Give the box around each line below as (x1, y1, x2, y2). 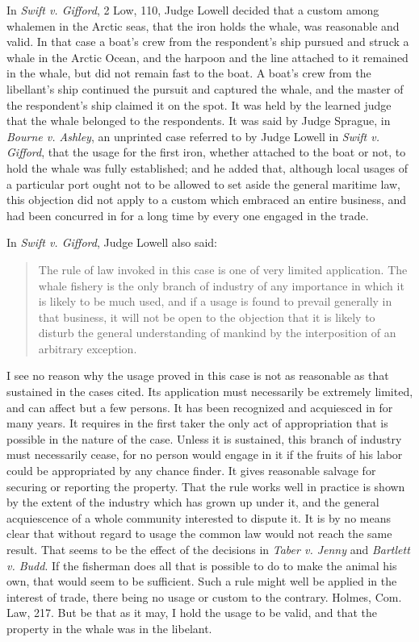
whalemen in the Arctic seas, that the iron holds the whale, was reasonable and (6, 17, 400, 34)
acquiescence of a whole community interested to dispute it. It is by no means (6, 509, 391, 526)
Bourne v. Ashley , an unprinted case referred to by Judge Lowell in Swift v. (6, 127, 380, 144)
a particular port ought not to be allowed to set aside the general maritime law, (6, 175, 400, 192)
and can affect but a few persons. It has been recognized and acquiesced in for (6, 398, 393, 415)
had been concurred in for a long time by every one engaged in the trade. (6, 206, 369, 223)
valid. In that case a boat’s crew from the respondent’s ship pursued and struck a (6, 33, 409, 50)
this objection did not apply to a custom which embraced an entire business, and (6, 191, 407, 208)
